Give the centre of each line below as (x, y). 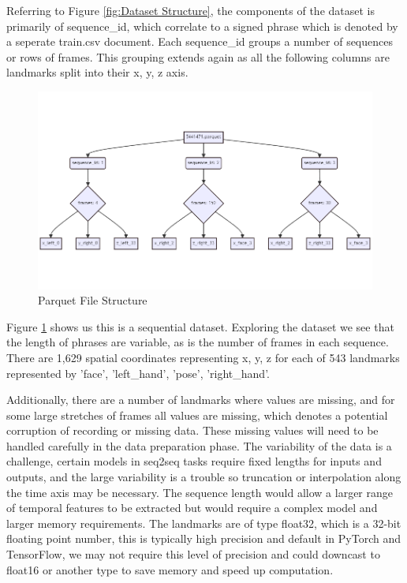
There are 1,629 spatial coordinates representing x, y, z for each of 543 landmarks (203, 357)
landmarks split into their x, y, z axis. (97, 72)
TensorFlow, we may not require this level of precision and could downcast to (193, 554)
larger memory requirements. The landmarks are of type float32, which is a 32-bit (204, 523)
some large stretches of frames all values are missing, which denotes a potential (197, 415)
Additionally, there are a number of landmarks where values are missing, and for (201, 400)
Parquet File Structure (93, 300)
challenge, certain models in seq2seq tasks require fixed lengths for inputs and (194, 461)
